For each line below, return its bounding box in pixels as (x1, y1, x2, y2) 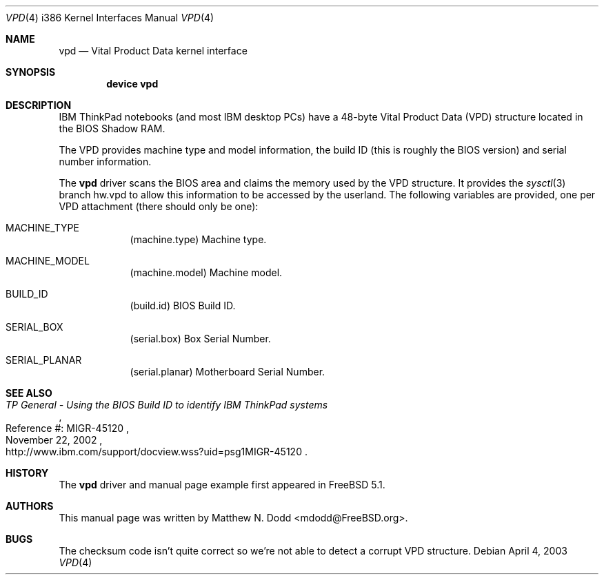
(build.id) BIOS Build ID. (130, 300, 236, 311)
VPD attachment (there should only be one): (59, 200, 259, 212)
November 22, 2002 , (6, 434, 103, 446)
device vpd (106, 78, 159, 90)
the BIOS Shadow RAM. (59, 123, 165, 134)
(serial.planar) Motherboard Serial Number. (130, 366, 325, 377)
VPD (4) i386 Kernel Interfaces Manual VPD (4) (6, 12, 214, 23)
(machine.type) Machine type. (130, 234, 267, 245)
